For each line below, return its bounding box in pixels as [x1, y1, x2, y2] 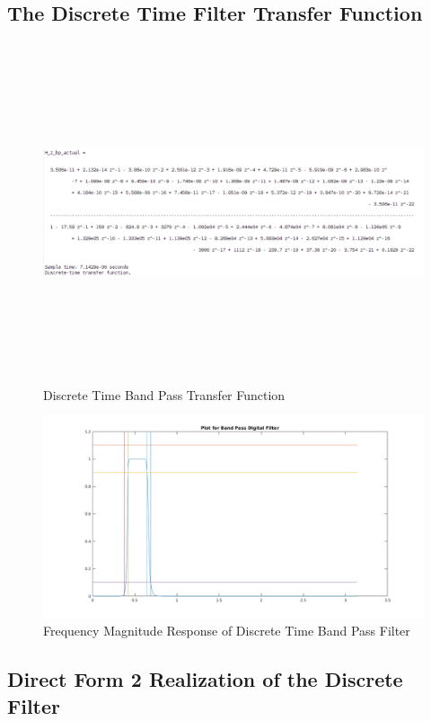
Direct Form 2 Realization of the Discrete [7, 665, 403, 693]
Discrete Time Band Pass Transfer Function [43, 385, 286, 404]
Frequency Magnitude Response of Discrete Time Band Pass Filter [43, 621, 410, 640]
